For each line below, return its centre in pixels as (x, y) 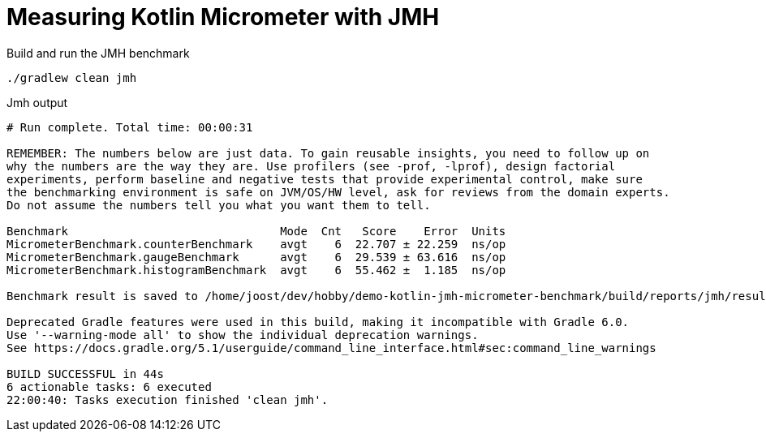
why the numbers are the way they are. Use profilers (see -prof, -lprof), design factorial (311, 166)
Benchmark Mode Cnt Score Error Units (256, 231)
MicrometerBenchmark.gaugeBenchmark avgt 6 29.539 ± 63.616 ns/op (256, 257)
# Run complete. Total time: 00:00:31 (130, 127)
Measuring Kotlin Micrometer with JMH (223, 17)
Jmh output (37, 102)
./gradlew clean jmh (72, 77)
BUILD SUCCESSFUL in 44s (85, 374)
